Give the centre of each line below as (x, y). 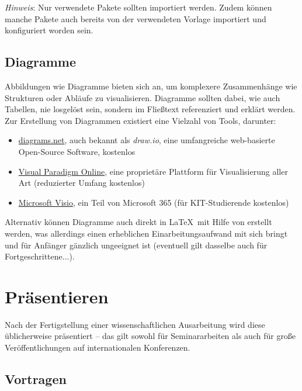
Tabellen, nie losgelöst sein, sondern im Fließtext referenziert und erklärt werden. (150, 109)
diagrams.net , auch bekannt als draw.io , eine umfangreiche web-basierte (147, 140)
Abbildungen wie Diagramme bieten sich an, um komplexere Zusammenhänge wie (151, 86)
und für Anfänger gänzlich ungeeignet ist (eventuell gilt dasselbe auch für (136, 245)
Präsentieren (57, 296)
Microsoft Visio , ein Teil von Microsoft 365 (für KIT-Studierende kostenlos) (154, 202)
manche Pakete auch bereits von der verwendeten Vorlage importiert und (136, 18)
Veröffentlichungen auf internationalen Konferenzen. (98, 347)
